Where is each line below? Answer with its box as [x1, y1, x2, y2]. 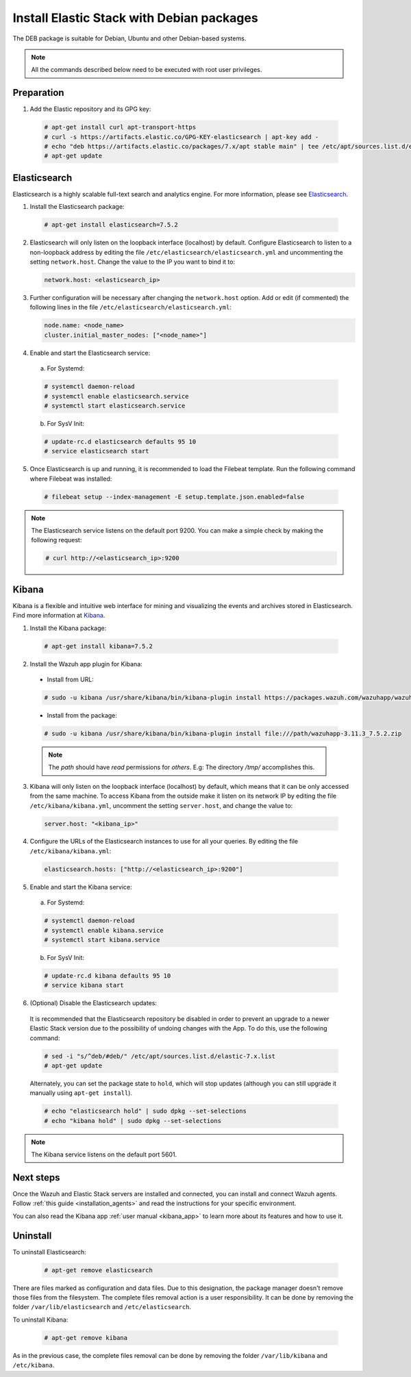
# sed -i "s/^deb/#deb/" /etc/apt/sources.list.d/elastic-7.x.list [44, 1052, 276, 1060]
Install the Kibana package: [29, 624, 107, 632]
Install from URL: [47, 675, 94, 684]
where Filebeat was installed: [29, 475, 112, 483]
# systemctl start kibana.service [44, 936, 160, 944]
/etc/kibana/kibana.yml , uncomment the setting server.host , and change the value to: [29, 801, 293, 809]
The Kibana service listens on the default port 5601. [31, 1150, 177, 1159]
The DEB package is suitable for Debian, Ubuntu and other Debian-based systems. [12, 34, 247, 42]
